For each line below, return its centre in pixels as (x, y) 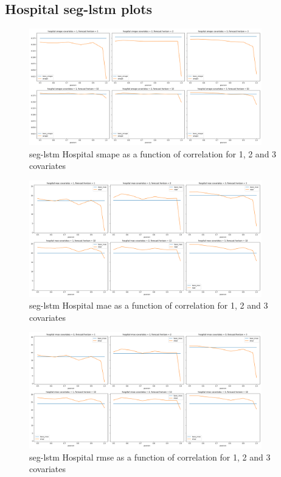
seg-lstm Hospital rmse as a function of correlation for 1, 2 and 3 (150, 457)
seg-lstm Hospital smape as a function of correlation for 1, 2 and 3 (153, 153)
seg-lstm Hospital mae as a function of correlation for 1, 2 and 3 (149, 305)
